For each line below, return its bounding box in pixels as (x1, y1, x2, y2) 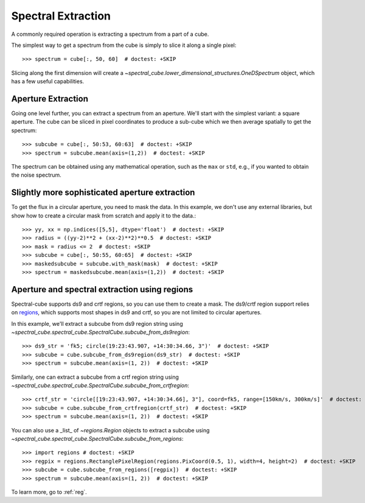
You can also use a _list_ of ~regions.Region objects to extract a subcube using (11, 426, 210, 434)
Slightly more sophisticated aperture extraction (11, 188, 195, 198)
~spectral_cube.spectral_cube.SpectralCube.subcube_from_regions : (11, 435, 184, 442)
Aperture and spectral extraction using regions (11, 284, 193, 295)
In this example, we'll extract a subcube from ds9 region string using (11, 320, 183, 327)
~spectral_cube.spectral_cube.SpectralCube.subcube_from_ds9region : (11, 329, 190, 336)
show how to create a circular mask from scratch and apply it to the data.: (11, 212, 196, 219)
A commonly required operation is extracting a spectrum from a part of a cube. (11, 30, 209, 38)
